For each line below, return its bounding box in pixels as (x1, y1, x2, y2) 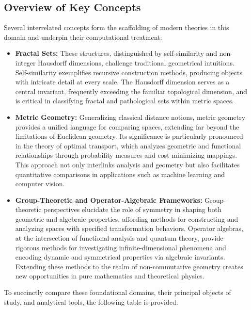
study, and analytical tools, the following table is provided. (4, 296, 178, 307)
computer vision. (15, 179, 65, 189)
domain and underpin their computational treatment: (4, 32, 162, 42)
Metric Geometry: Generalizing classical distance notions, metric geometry (15, 112, 246, 122)
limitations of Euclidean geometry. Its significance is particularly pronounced (15, 131, 243, 141)
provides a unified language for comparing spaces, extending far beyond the (15, 121, 239, 131)
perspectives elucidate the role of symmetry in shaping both (44, 204, 221, 214)
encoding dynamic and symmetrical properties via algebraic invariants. (15, 252, 225, 262)
